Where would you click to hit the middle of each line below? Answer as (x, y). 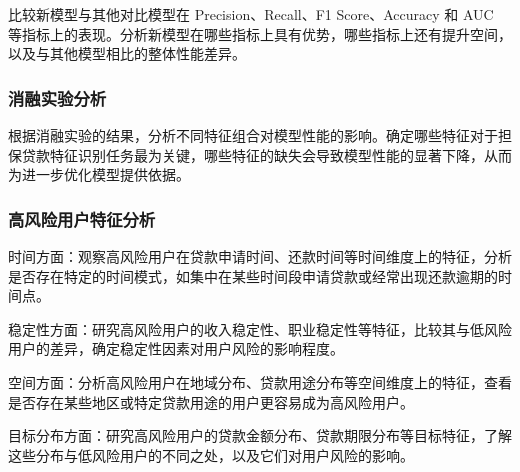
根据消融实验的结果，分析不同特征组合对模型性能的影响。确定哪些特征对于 (253, 135)
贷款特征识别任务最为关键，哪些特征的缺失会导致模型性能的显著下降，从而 (266, 154)
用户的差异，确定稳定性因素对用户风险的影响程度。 (176, 348)
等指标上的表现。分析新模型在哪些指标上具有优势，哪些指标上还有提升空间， (260, 33)
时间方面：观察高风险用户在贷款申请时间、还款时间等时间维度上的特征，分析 (260, 256)
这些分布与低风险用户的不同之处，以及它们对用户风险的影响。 (211, 454)
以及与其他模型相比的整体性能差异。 (127, 53)
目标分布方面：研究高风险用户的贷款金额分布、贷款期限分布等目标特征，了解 (260, 435)
